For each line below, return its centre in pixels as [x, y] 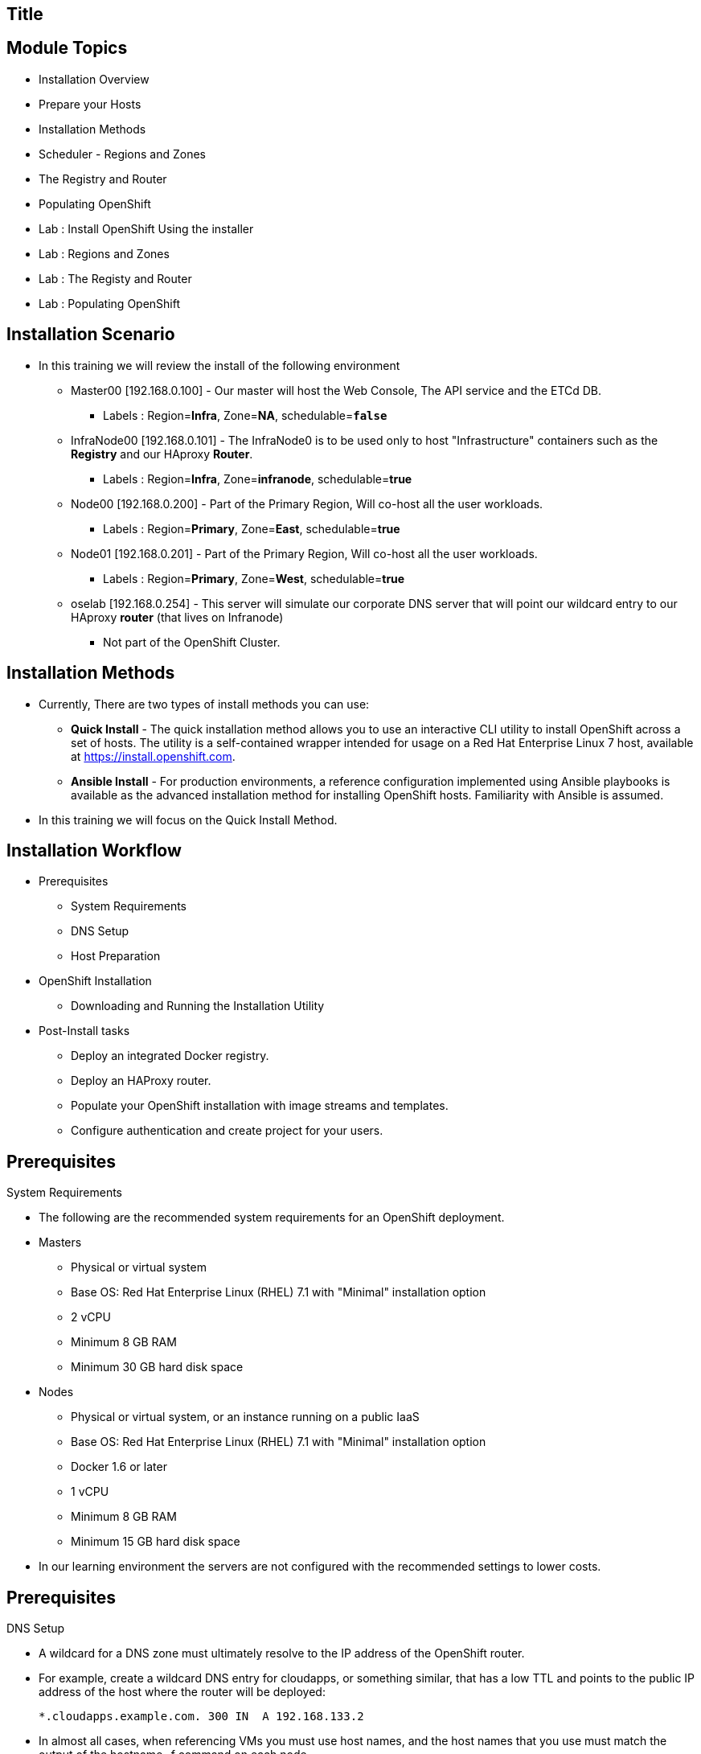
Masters [60, 1243]
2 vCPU [91, 1317]
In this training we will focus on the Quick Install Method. [188, 819]
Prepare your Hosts [90, 104]
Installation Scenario [91, 335]
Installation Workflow [94, 850]
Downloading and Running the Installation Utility [198, 1006]
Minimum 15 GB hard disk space [156, 1542]
